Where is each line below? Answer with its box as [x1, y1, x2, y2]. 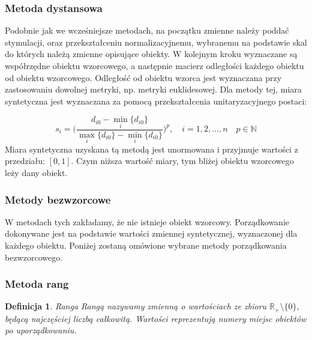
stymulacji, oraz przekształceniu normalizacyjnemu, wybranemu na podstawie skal [5, 35, 307, 48]
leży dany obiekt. [5, 166, 68, 179]
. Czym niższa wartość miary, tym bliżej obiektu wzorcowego [71, 154, 294, 167]
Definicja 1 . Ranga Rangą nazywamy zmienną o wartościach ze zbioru [5, 300, 267, 312]
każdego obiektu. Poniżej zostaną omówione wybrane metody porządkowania [5, 239, 287, 252]
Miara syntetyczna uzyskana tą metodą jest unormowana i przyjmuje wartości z [5, 142, 298, 155]
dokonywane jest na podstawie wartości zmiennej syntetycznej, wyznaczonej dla [5, 227, 298, 240]
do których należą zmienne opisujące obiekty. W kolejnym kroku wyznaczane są [5, 47, 298, 60]
